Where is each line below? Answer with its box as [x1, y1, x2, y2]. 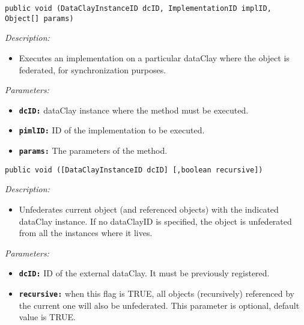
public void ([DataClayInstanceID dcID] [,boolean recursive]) [5, 165, 263, 174]
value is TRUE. [19, 311, 76, 323]
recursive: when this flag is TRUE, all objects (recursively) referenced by [19, 287, 294, 299]
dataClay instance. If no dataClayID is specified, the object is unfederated [19, 214, 292, 227]
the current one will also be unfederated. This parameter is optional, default [19, 299, 300, 311]
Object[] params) [5, 14, 74, 23]
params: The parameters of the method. [19, 144, 168, 156]
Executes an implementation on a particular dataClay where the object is [19, 51, 290, 64]
